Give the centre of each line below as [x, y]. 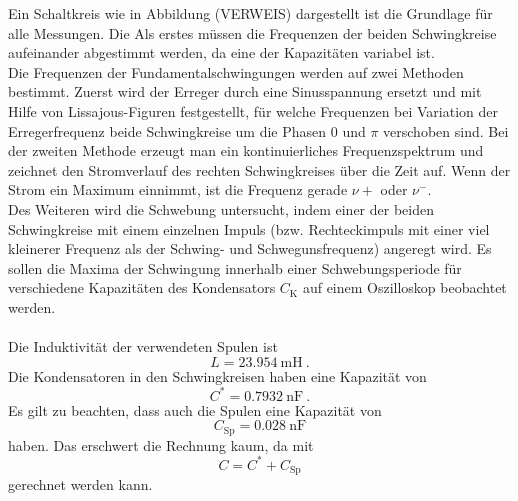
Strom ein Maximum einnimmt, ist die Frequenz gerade [178, 189]
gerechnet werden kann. [80, 484]
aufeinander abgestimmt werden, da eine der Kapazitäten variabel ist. [221, 52]
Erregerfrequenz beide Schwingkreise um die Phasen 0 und [187, 130]
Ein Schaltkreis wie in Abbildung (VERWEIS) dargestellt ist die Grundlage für [250, 13]
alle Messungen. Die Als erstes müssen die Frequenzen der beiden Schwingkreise [252, 32]
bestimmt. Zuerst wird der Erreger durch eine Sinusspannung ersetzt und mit [245, 91]
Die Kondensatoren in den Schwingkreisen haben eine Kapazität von [217, 375]
